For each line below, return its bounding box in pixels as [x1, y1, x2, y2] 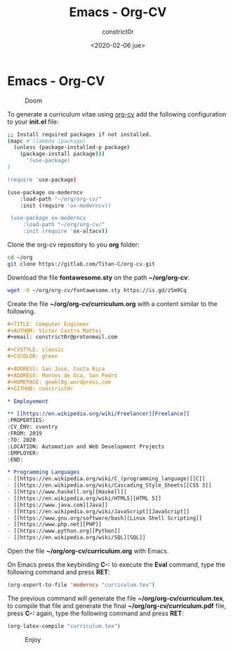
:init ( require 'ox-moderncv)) [20, 202, 112, 209]
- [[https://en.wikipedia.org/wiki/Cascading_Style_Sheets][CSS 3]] [7, 482, 212, 489]
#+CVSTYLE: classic [7, 346, 65, 353]
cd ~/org [7, 254, 33, 261]
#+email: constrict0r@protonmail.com [7, 334, 118, 341]
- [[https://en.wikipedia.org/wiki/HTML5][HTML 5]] [7, 494, 161, 502]
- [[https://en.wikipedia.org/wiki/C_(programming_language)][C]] [7, 475, 206, 482]
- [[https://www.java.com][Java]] [7, 501, 109, 508]
